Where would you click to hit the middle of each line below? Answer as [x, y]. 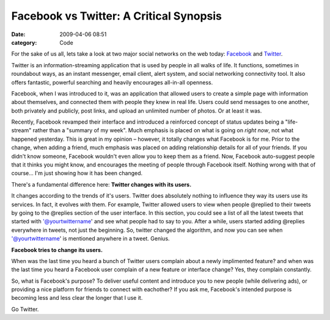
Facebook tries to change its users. [57, 250]
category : [24, 42]
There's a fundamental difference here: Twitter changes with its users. [101, 184]
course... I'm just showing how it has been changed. [77, 173]
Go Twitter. [25, 309]
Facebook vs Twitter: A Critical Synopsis [117, 16]
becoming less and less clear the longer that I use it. [77, 298]
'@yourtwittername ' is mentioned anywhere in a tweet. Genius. [91, 239]
